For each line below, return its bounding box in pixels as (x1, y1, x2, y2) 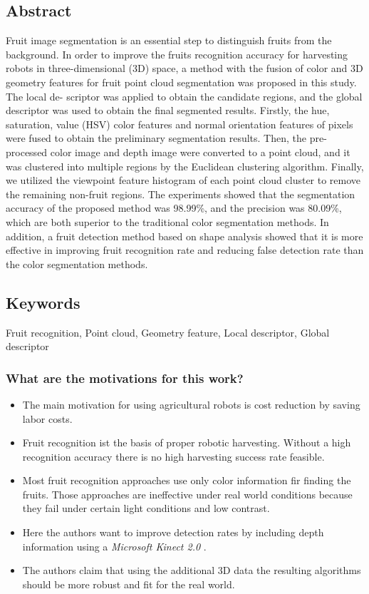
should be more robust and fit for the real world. (22, 576, 235, 591)
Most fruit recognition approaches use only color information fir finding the (22, 473, 351, 488)
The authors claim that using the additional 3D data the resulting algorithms (22, 563, 361, 578)
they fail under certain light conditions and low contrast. (22, 501, 270, 516)
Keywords (6, 291, 80, 313)
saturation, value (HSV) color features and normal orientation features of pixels (6, 116, 353, 131)
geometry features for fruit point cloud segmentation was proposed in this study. (6, 74, 357, 89)
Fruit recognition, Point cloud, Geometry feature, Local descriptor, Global (6, 324, 330, 339)
